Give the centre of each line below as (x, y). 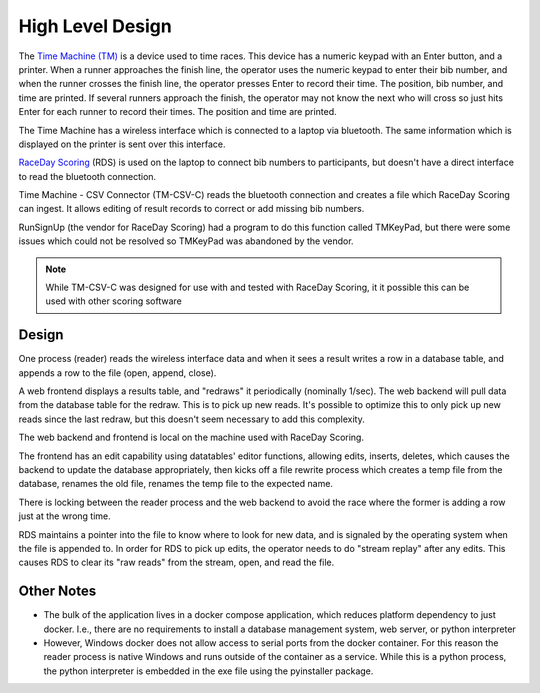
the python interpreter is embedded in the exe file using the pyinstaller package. (208, 671)
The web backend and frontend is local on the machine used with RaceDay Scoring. (191, 437)
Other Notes (57, 591)
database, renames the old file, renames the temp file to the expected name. (176, 484)
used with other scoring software (113, 301)
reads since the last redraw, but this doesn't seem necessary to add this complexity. (191, 419)
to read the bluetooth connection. (87, 176)
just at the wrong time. (65, 516)
